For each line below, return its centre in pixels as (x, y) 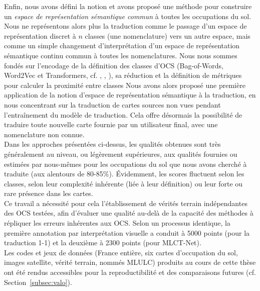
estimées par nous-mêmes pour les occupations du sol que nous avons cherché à (125, 164)
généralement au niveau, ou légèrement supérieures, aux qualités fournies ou (121, 154)
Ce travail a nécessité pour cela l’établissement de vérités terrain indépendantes (126, 203)
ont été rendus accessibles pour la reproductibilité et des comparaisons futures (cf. (130, 272)
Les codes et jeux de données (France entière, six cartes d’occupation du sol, (121, 252)
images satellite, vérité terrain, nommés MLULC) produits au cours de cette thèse (130, 262)
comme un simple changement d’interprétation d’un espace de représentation (122, 45)
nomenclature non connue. (44, 134)
